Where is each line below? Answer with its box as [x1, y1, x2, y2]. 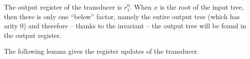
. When [130, 2, 152, 12]
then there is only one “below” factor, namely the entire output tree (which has [4, 11, 240, 21]
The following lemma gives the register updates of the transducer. [4, 46, 199, 56]
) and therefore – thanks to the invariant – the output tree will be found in [23, 21, 247, 31]
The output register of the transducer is [4, 2, 122, 12]
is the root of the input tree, [160, 2, 244, 12]
